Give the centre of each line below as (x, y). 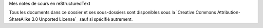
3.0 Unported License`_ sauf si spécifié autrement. (82, 19)
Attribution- (229, 13)
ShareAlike (20, 19)
